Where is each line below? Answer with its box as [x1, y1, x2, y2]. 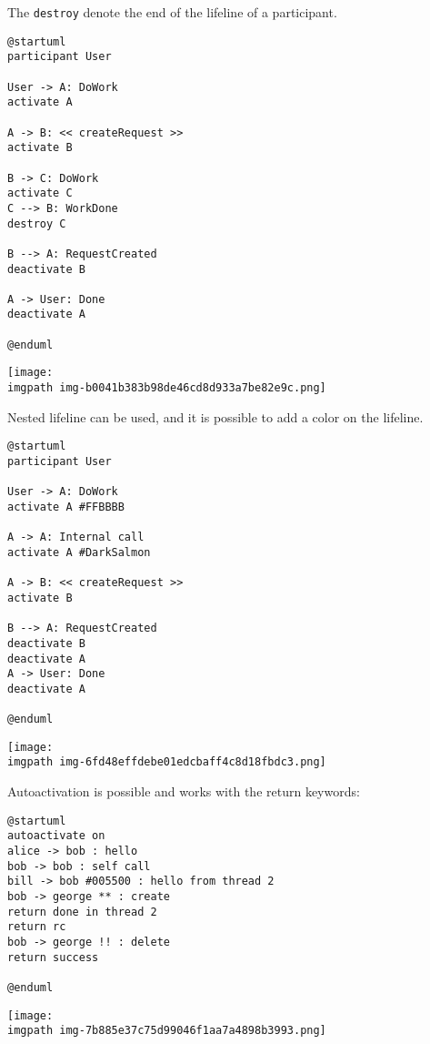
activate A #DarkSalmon [7, 545, 151, 559]
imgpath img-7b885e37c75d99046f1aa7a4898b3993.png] [7, 1024, 326, 1038]
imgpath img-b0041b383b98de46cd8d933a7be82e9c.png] [7, 381, 326, 395]
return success [7, 950, 99, 964]
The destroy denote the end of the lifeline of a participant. [7, 3, 337, 21]
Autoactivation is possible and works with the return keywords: [7, 782, 360, 801]
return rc [7, 920, 66, 934]
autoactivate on [7, 829, 105, 843]
